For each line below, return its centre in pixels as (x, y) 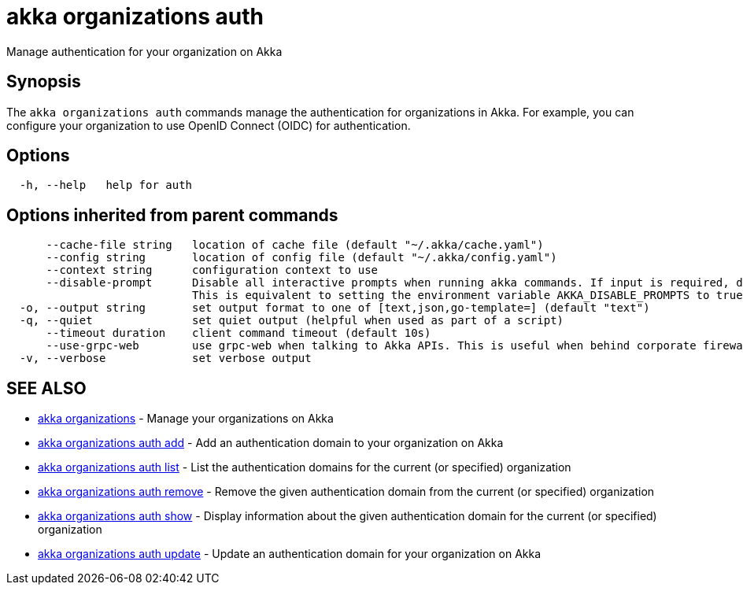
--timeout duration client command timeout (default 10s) (238, 333)
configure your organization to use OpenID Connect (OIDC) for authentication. (209, 125)
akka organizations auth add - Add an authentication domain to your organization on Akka (271, 443)
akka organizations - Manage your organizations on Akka (186, 419)
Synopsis (44, 82)
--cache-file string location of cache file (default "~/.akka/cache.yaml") (295, 245)
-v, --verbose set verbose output (165, 358)
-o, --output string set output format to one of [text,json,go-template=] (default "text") (335, 308)
